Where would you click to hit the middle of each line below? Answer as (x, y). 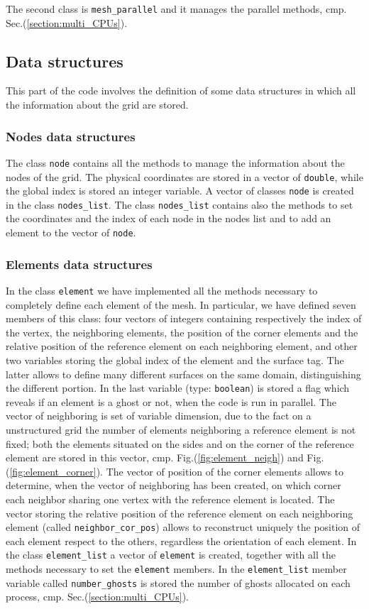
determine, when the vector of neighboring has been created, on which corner (174, 485)
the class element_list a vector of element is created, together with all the (171, 555)
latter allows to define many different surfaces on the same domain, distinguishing (183, 374)
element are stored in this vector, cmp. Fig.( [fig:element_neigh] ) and (155, 457)
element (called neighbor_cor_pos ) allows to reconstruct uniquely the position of (183, 527)
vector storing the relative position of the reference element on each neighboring (180, 513)
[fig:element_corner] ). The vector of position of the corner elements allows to (177, 471)
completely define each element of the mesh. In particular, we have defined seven (181, 304)
